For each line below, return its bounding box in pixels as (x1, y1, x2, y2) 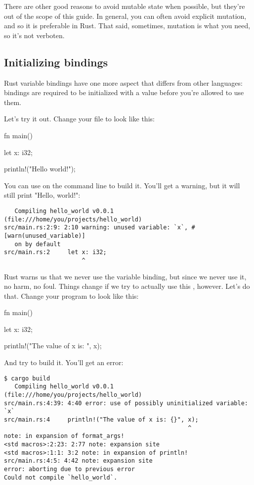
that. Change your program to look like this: (4, 290, 139, 301)
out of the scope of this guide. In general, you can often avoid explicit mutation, (4, 10, 247, 21)
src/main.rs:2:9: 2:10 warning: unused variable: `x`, (4, 224, 188, 231)
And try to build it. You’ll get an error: (4, 357, 124, 368)
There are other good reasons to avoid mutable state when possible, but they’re (4, 1, 245, 11)
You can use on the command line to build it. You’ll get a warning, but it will (4, 180, 240, 190)
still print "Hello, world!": (4, 190, 81, 200)
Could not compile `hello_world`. (4, 474, 118, 481)
